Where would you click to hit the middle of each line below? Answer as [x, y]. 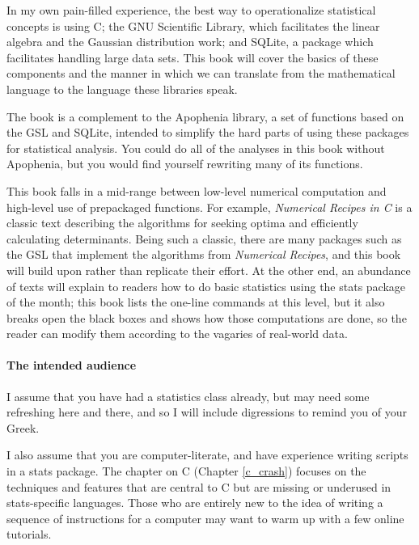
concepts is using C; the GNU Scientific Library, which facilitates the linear [193, 25]
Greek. [23, 427]
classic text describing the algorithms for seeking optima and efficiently [182, 223]
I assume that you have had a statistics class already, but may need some [188, 396]
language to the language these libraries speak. [122, 89]
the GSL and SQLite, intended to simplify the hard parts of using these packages [208, 132]
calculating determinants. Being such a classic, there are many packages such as [204, 238]
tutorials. [29, 534]
